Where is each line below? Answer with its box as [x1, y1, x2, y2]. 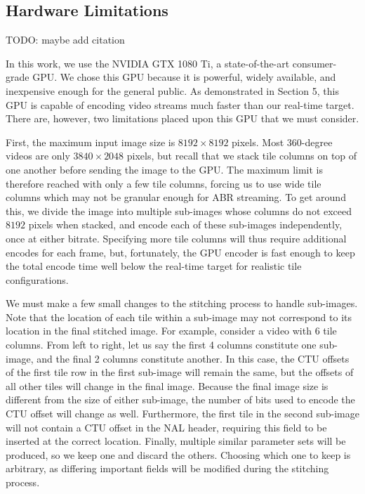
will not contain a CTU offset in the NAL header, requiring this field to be [6, 420, 327, 434]
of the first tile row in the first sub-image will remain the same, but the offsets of [6, 365, 354, 379]
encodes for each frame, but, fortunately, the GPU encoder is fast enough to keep [6, 245, 355, 259]
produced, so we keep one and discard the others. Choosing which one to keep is [6, 447, 351, 462]
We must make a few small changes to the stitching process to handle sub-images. [6, 296, 358, 311]
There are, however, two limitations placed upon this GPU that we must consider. [6, 111, 359, 126]
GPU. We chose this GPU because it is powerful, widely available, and [32, 70, 336, 84]
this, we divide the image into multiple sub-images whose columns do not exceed [6, 203, 352, 218]
